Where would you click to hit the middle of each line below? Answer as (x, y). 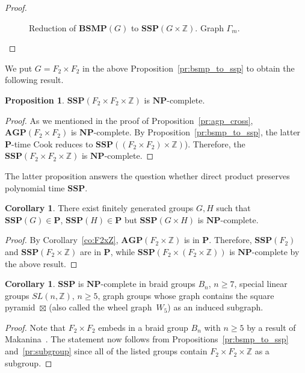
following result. (34, 80)
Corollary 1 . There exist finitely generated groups (99, 208)
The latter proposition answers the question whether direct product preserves (147, 175)
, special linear (261, 284)
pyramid (20, 307)
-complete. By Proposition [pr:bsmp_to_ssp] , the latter (197, 132)
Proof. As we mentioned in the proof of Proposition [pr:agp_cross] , (129, 120)
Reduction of (53, 27)
